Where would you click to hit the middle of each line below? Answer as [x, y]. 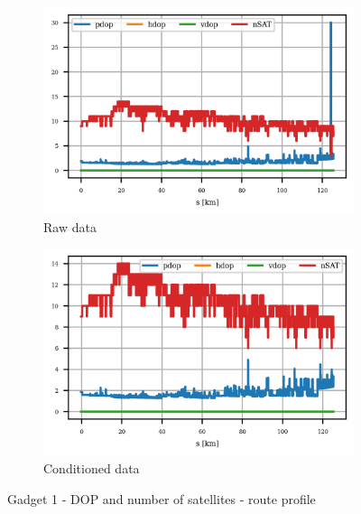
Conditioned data [92, 468]
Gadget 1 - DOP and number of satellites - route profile [162, 498]
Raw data [70, 226]
